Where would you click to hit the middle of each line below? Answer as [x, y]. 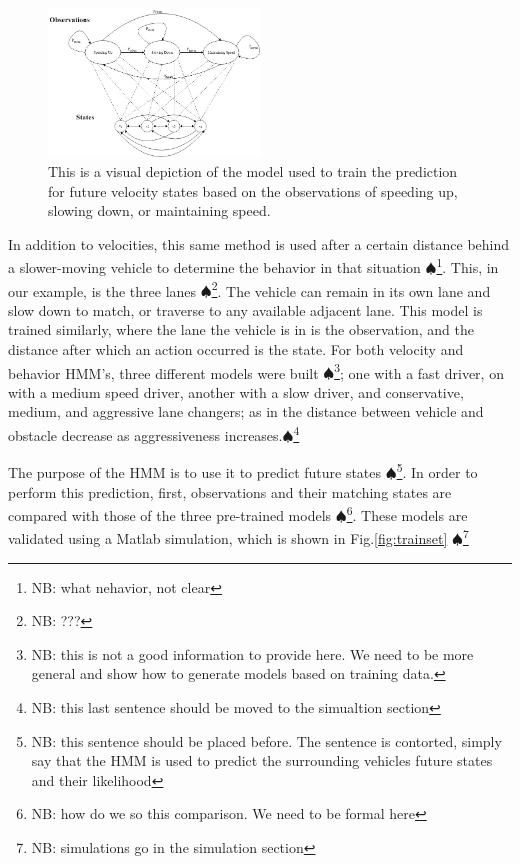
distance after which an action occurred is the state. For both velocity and [236, 348]
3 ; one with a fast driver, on [419, 371]
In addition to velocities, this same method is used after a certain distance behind [259, 243]
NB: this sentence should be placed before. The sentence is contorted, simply [266, 740]
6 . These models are [407, 513]
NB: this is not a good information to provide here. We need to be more [252, 653]
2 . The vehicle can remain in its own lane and [351, 289]
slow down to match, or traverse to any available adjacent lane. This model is [245, 309]
